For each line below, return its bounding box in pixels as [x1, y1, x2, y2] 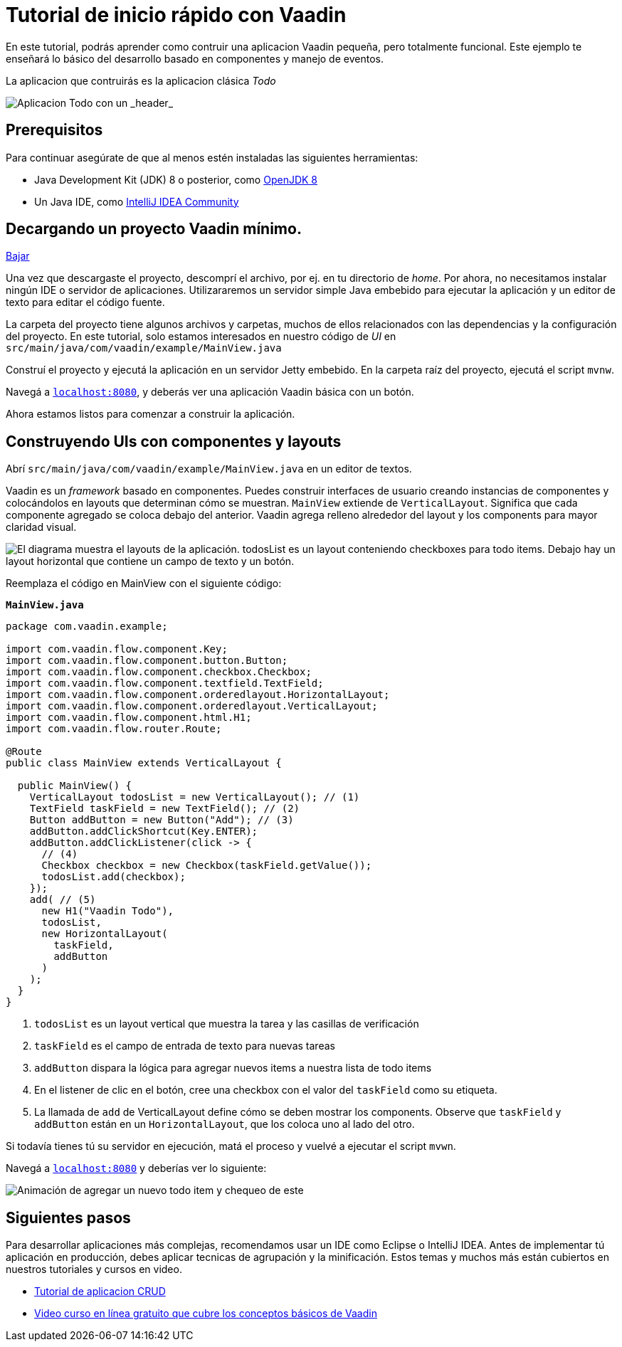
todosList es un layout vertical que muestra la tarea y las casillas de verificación [34, 1018, 419, 1030]
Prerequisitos [6, 121, 103, 139]
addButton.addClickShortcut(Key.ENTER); [29, 825, 258, 838]
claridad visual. [6, 521, 77, 534]
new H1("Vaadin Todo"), [41, 905, 174, 917]
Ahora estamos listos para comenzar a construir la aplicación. [6, 408, 295, 421]
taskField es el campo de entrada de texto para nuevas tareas [34, 1040, 335, 1052]
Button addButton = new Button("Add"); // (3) [29, 814, 294, 826]
